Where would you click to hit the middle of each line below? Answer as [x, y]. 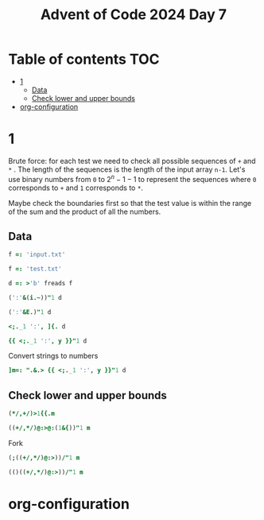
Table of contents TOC [84, 59]
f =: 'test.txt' [35, 269]
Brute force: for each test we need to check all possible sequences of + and [132, 161]
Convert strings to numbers [53, 356]
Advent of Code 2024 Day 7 [134, 15]
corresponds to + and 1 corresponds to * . [76, 188]
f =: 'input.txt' [37, 255]
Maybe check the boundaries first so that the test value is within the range [130, 203]
